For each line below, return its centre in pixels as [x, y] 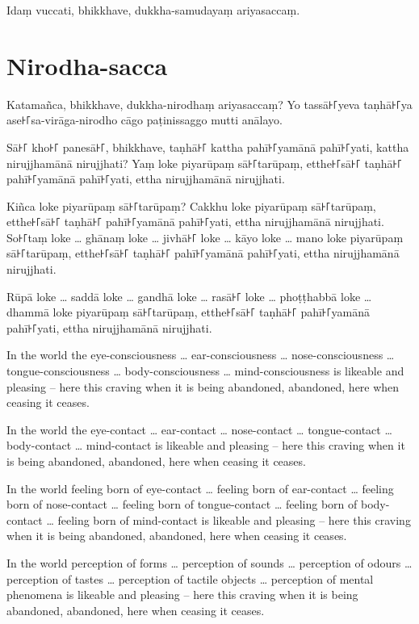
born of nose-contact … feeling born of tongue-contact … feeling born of [182, 504]
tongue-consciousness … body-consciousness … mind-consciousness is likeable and [205, 371]
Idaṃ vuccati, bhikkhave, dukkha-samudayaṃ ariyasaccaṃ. [153, 10]
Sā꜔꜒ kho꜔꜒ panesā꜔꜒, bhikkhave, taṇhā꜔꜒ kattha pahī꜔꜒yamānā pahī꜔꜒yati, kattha [208, 147]
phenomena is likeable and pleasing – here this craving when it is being [182, 595]
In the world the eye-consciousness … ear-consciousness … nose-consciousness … [201, 355]
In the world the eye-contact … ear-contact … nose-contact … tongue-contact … [199, 429]
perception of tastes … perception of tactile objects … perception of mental [190, 578]
